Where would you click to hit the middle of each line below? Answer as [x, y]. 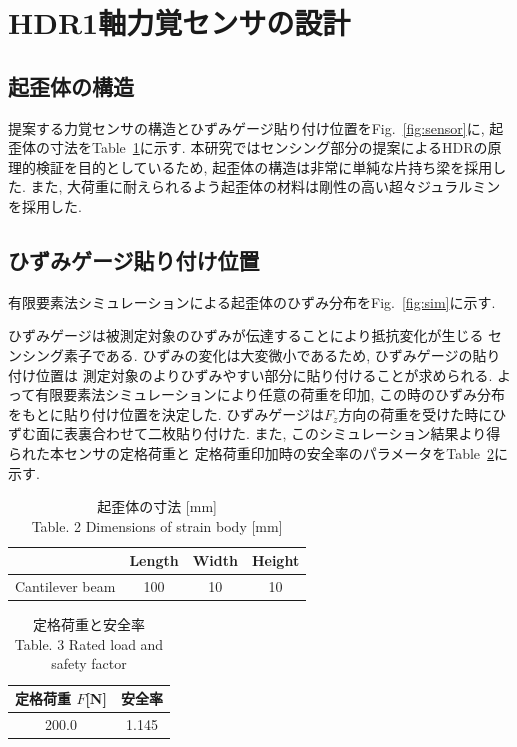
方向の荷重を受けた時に [415, 413]
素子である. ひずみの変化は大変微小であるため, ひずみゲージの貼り [282, 354]
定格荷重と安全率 [88, 624]
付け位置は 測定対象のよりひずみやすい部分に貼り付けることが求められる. [250, 374]
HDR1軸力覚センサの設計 [179, 22]
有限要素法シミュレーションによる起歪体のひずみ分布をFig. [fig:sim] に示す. [252, 301]
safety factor [89, 663]
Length [154, 560]
